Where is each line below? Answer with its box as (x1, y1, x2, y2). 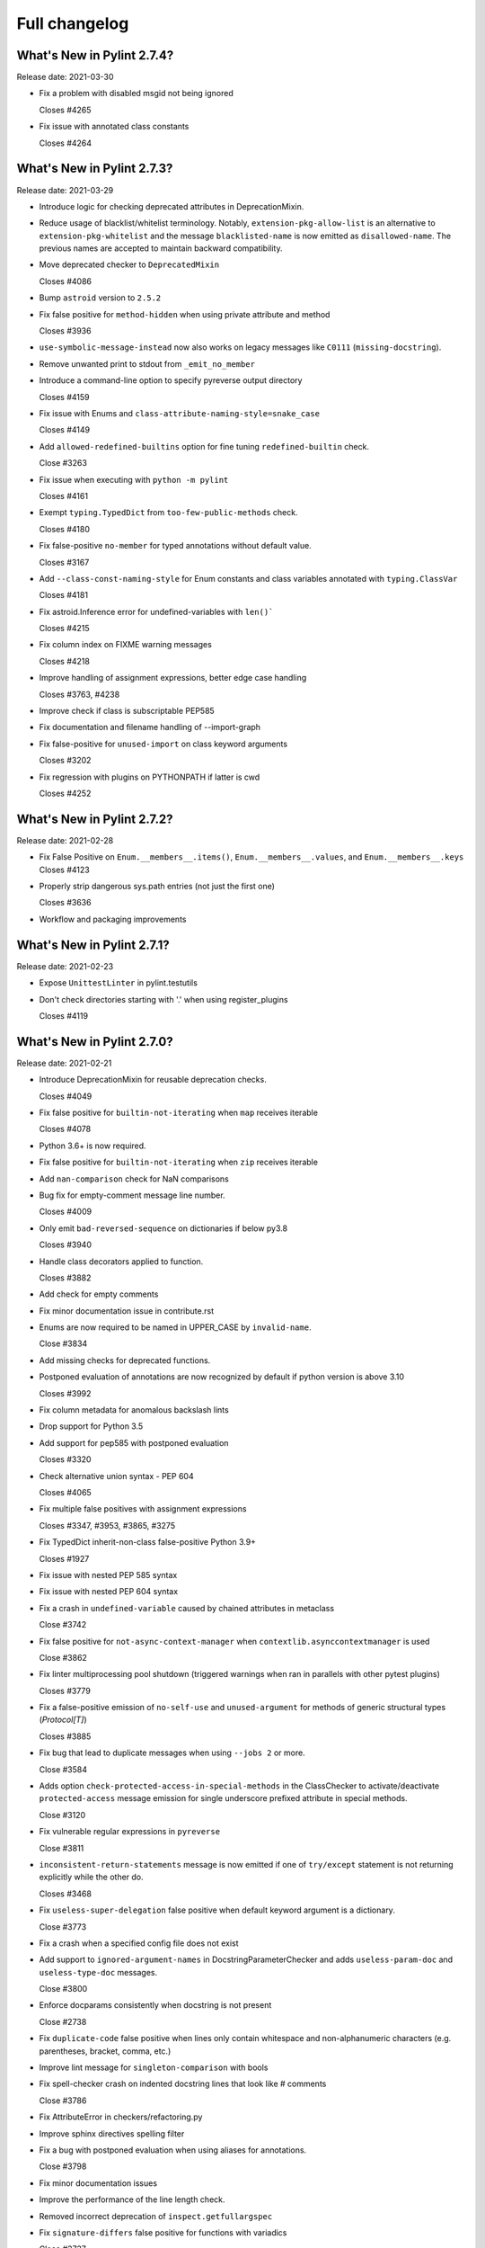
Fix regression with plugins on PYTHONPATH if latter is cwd (39, 772, 260, 782)
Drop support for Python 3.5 (39, 1421, 144, 1432)
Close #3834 (39, 1338, 88, 1349)
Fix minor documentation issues (39, 2177, 157, 2189)
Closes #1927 (39, 1553, 90, 1564)
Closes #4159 (39, 391, 90, 402)
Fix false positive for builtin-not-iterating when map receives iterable (39, 1107, 319, 1118)
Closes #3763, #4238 (39, 689, 120, 700)
